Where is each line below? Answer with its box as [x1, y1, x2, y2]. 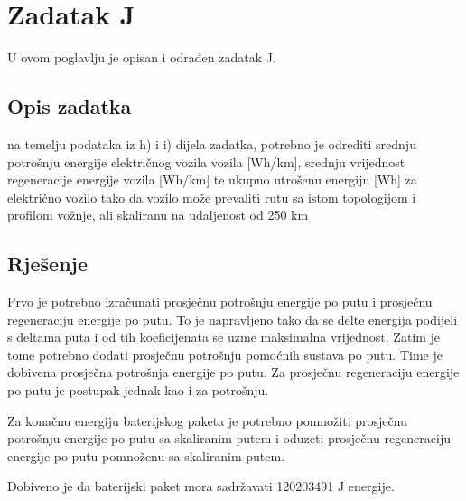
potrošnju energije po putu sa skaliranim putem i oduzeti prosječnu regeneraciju [7, 429, 451, 448]
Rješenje [7, 250, 89, 278]
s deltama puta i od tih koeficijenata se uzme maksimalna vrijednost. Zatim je [7, 327, 441, 346]
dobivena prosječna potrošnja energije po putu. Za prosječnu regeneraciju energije [7, 363, 460, 382]
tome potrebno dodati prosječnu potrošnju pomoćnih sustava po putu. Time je [7, 345, 443, 364]
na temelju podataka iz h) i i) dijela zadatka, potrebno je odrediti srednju [7, 134, 416, 153]
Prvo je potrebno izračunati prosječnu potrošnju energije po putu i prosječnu [7, 292, 433, 311]
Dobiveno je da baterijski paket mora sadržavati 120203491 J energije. [7, 477, 395, 496]
